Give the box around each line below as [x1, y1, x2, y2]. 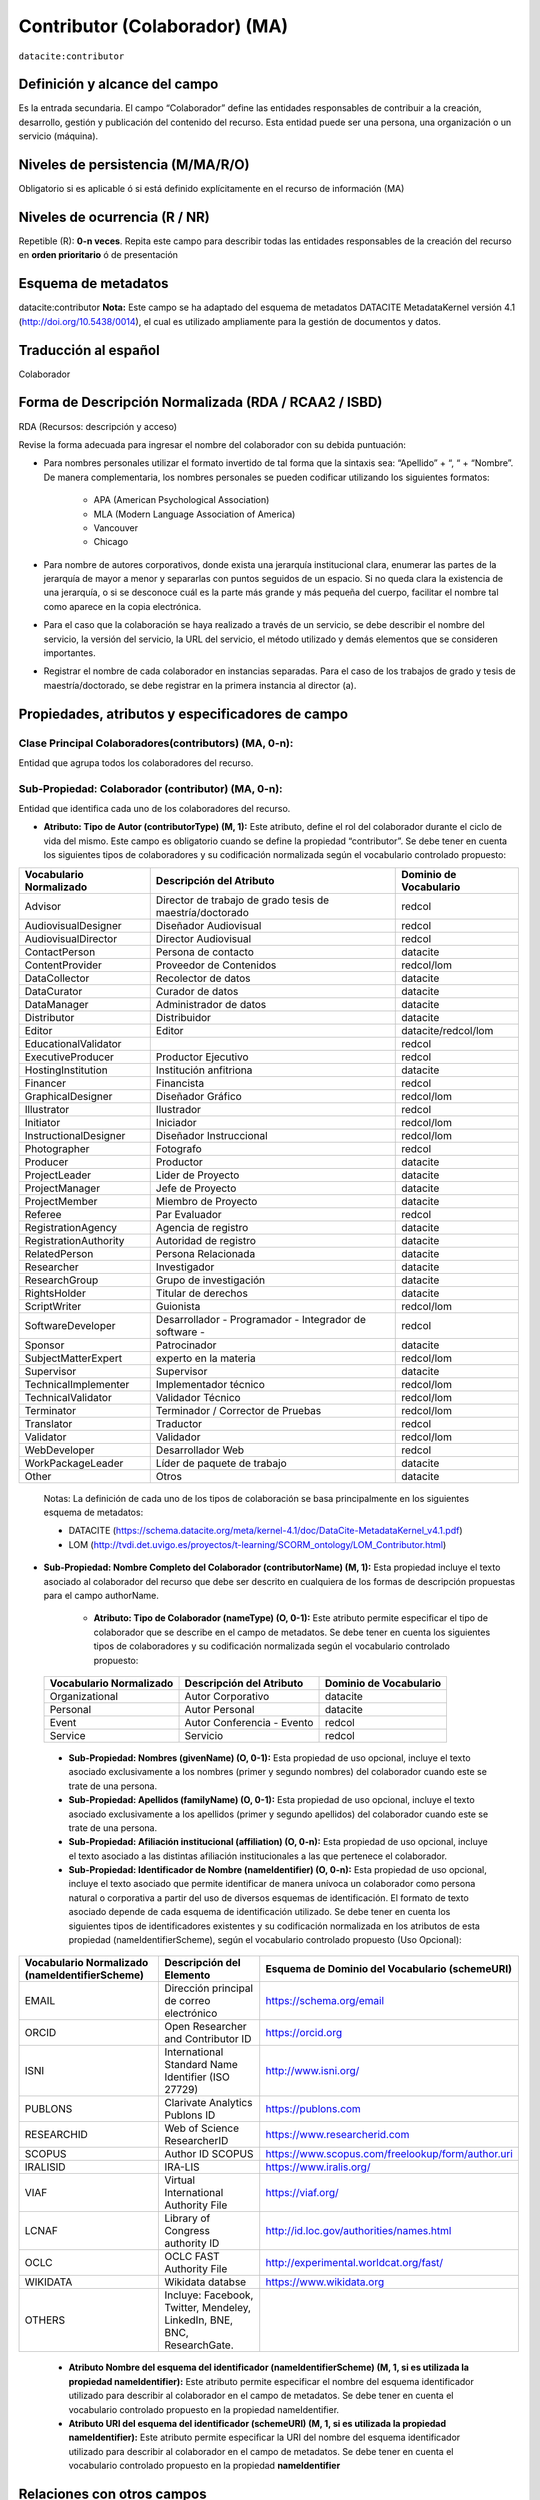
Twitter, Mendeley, [164, 2301, 252, 2315]
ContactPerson [24, 945, 96, 959]
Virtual [164, 2173, 195, 2187]
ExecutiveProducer [24, 1050, 115, 1064]
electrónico [164, 2006, 218, 2020]
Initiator [24, 1115, 61, 1129]
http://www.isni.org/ [265, 2064, 360, 2078]
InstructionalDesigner [24, 1128, 126, 1142]
